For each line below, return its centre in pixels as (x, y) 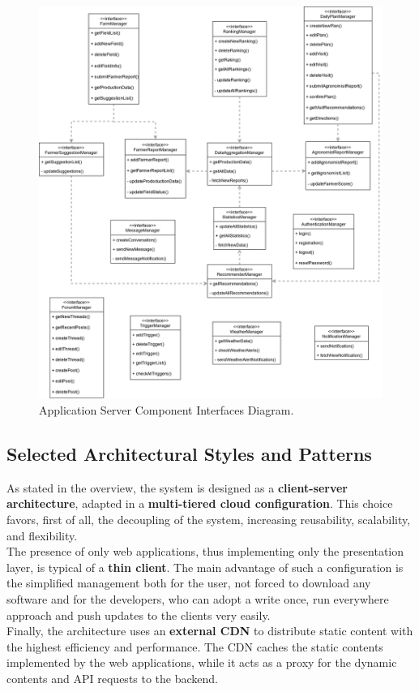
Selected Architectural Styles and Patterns (189, 454)
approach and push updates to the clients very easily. (139, 615)
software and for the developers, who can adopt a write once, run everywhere (198, 599)
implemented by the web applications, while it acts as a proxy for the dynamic (202, 662)
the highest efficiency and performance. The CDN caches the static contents (195, 646)
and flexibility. (42, 535)
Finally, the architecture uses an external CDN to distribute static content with (210, 631)
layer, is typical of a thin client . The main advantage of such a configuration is (205, 567)
